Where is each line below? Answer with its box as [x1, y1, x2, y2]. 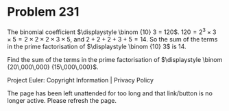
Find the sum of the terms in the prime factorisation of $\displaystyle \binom [7, 55, 223, 63]
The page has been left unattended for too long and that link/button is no [7, 89, 213, 97]
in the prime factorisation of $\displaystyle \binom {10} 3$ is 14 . [7, 42, 186, 50]
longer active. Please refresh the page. [7, 96, 117, 104]
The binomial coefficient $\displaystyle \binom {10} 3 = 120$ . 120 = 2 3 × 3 [7, 27, 217, 36]
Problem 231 [7, 4, 80, 20]
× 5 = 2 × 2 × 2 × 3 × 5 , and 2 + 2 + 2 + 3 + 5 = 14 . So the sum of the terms [7, 35, 218, 43]
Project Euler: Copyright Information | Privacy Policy [7, 76, 154, 84]
